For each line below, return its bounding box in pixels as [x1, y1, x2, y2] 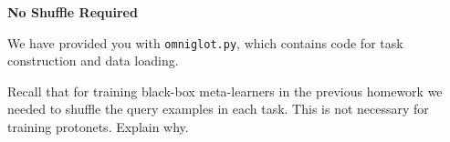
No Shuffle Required [7, 3, 138, 21]
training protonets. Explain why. [7, 117, 189, 137]
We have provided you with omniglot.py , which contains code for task [7, 33, 403, 52]
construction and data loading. [7, 51, 179, 70]
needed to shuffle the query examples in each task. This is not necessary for [7, 99, 429, 118]
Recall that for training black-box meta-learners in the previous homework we [7, 81, 443, 100]
